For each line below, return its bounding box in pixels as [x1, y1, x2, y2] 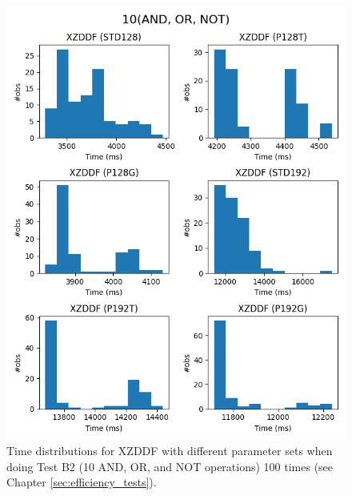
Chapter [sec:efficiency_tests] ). [6, 474, 157, 490]
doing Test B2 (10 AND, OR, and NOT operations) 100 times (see [6, 458, 334, 474]
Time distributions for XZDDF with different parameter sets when [6, 442, 333, 459]
